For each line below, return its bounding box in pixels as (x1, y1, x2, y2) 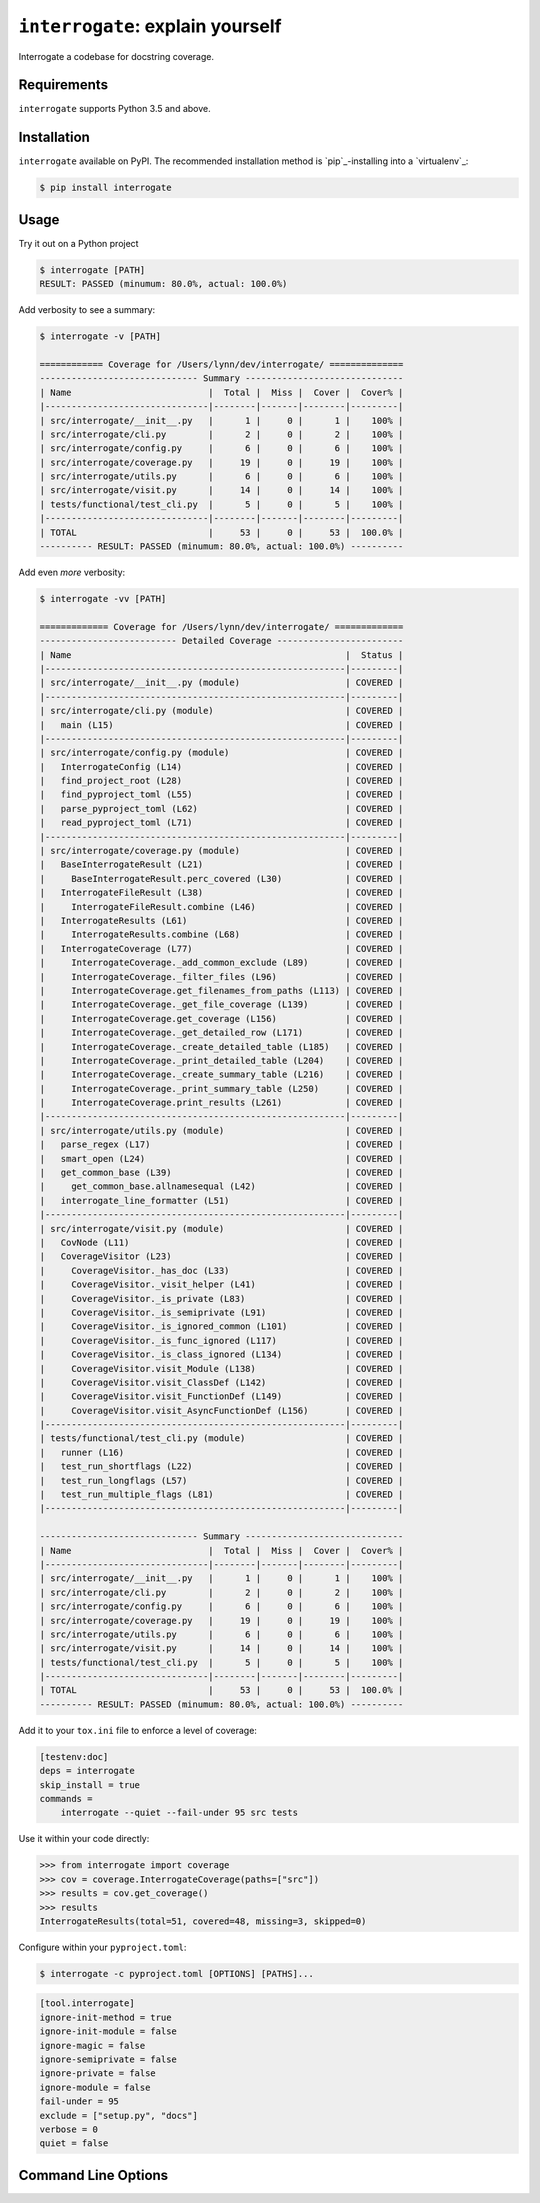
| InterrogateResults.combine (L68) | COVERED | (39, 929, 404, 940)
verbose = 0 (39, 2124, 99, 2135)
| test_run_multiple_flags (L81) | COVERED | (39, 1489, 404, 1500)
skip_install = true (39, 1779, 140, 1790)
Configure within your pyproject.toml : (18, 1941, 187, 1953)
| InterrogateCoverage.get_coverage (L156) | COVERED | (39, 1013, 404, 1024)
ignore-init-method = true (39, 2011, 172, 2023)
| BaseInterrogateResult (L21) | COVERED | (39, 859, 404, 870)
